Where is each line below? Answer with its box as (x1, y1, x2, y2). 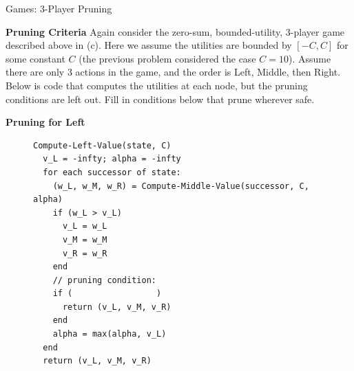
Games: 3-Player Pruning (6, 1, 112, 15)
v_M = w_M (62, 234, 107, 245)
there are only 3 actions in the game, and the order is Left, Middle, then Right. (6, 65, 341, 79)
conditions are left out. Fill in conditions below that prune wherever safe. (6, 91, 315, 106)
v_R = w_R (62, 248, 107, 258)
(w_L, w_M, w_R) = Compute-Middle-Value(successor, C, (52, 181, 309, 191)
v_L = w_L (62, 221, 107, 232)
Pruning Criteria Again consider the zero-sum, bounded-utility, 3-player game (6, 24, 345, 38)
